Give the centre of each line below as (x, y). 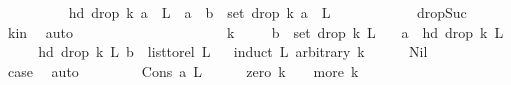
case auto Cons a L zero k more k (183, 70)
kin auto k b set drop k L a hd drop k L (255, 31)
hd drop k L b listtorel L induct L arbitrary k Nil (233, 51)
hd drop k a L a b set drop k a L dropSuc (267, 12)
